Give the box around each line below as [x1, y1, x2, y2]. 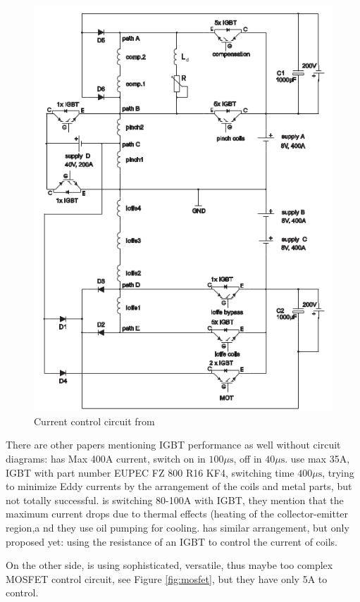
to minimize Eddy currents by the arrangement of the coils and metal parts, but [6, 479, 352, 494]
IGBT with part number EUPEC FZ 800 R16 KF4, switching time [6, 465, 294, 479]
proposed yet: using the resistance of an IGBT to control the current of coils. [6, 534, 338, 548]
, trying [322, 465, 354, 479]
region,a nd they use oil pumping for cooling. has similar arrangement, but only [6, 520, 349, 534]
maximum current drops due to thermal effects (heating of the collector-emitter [6, 506, 349, 521]
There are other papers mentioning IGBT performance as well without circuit [6, 437, 341, 452]
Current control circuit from [34, 413, 155, 428]
